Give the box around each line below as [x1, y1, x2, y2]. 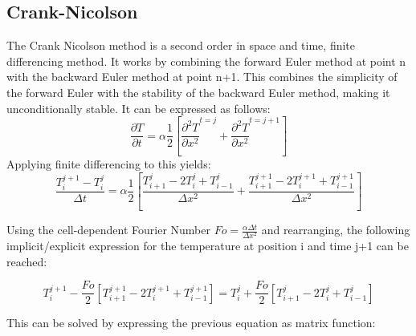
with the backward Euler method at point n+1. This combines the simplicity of [6, 68, 398, 85]
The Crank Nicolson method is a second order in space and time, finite [6, 37, 356, 54]
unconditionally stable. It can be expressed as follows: [6, 99, 271, 116]
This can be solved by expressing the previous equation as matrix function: [6, 314, 376, 331]
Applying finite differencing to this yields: [6, 156, 211, 172]
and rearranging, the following [261, 221, 410, 238]
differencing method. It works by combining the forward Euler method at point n [6, 52, 406, 69]
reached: [6, 253, 47, 269]
